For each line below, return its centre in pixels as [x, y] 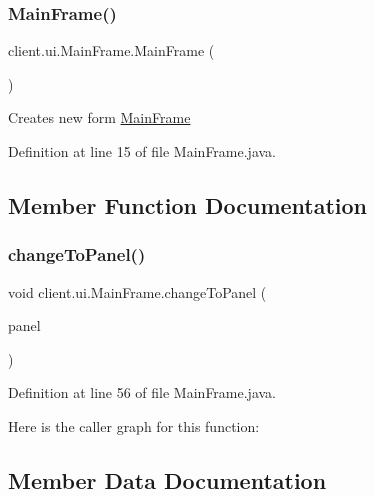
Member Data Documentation [167, 479]
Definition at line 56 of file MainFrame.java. [142, 392]
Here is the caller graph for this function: [134, 425]
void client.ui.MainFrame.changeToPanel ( [137, 291]
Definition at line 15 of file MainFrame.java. [142, 151]
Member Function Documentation [188, 204]
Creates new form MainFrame [99, 117]
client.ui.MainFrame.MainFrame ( [111, 50]
